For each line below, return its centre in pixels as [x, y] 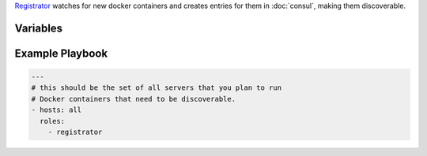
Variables [39, 28]
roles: [53, 121]
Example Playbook [61, 53]
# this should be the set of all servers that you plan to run [157, 88]
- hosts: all [57, 110]
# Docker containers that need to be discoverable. [134, 99]
